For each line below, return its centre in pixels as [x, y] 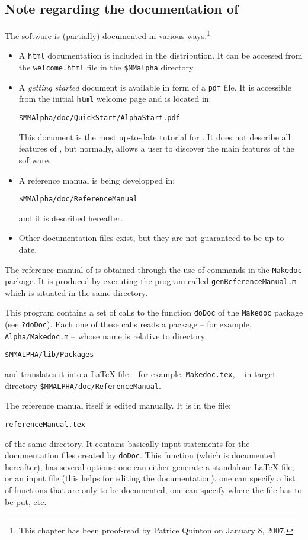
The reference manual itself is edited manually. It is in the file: [118, 405]
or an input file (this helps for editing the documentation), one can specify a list [150, 478]
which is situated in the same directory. [76, 292]
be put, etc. [26, 501]
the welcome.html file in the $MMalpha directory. [107, 67]
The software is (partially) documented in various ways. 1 [108, 35]
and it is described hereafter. [71, 218]
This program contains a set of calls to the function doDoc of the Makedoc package [154, 312]
